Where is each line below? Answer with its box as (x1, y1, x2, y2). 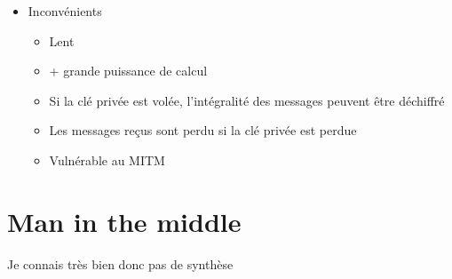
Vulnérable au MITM (49, 150, 165, 169)
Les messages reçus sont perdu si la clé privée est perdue (49, 121, 357, 139)
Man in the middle (7, 203, 242, 239)
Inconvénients (28, 2, 102, 20)
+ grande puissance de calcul (49, 61, 208, 80)
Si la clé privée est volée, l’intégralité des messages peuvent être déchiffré (49, 91, 445, 109)
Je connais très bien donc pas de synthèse (7, 254, 234, 273)
